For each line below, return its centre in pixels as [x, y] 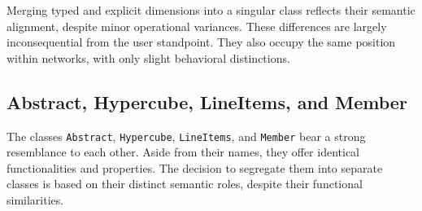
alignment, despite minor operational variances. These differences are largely [197, 26]
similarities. [35, 200]
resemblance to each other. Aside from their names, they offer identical [183, 152]
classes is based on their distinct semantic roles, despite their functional [185, 184]
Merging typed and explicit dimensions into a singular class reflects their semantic [211, 10]
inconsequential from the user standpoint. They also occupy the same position [201, 42]
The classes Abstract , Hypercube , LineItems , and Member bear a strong [186, 136]
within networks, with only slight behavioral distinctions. [148, 57]
